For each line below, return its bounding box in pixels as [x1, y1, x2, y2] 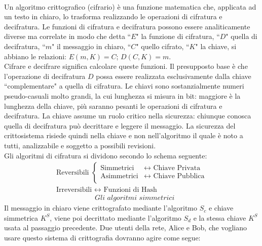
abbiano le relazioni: [4, 51, 66, 61]
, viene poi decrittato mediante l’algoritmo [50, 212, 181, 223]
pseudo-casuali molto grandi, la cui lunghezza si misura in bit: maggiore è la [4, 90, 241, 101]
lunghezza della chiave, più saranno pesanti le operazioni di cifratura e [4, 100, 222, 111]
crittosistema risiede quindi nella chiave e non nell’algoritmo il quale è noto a [4, 130, 243, 141]
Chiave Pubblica [153, 172, 205, 180]
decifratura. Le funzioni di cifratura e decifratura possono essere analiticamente [4, 21, 250, 31]
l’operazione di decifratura [4, 70, 86, 81]
